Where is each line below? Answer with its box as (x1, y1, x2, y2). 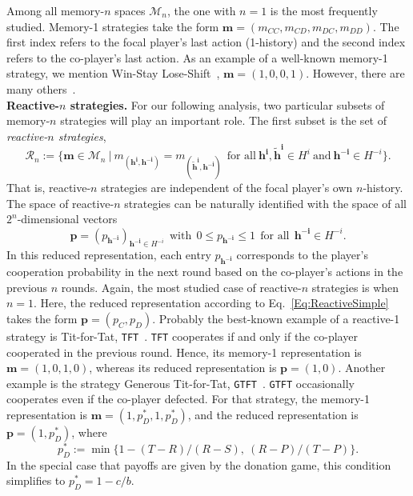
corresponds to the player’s (236, 246, 368, 263)
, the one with (166, 2, 236, 18)
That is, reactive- (6, 179, 91, 196)
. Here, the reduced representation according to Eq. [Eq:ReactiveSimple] (34, 294, 389, 311)
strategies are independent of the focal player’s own (101, 179, 353, 196)
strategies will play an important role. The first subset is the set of (60, 112, 387, 129)
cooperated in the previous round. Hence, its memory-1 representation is (6, 343, 362, 360)
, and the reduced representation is (187, 406, 359, 422)
